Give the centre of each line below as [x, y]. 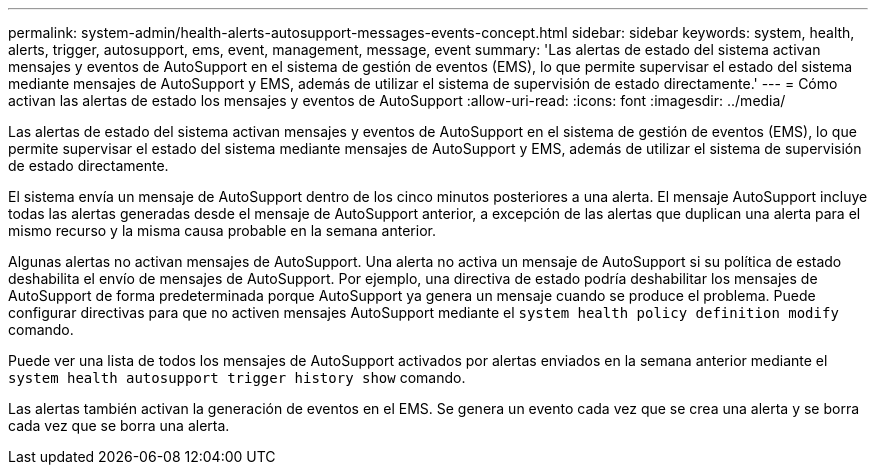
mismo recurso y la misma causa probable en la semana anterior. [222, 230]
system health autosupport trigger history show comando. [237, 377]
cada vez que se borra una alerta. [119, 425]
